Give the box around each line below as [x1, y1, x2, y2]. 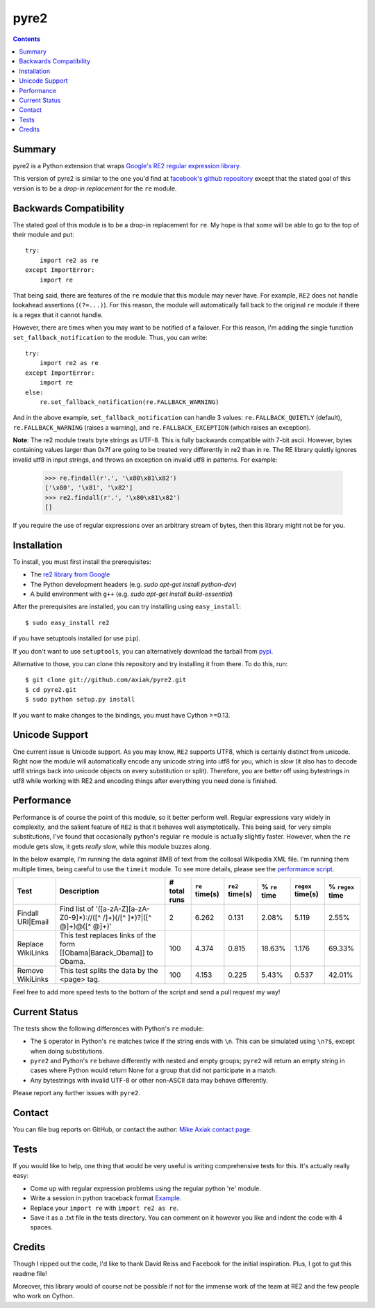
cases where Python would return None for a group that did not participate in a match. [30, 1066, 277, 1074]
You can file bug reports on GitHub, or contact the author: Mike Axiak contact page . [12, 1125, 252, 1133]
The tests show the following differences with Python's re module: [12, 1024, 204, 1033]
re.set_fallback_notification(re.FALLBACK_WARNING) [39, 398, 219, 406]
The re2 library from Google [30, 570, 110, 579]
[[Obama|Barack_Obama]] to [59, 948, 153, 958]
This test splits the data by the [59, 965, 158, 975]
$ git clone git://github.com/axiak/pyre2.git [25, 676, 187, 684]
